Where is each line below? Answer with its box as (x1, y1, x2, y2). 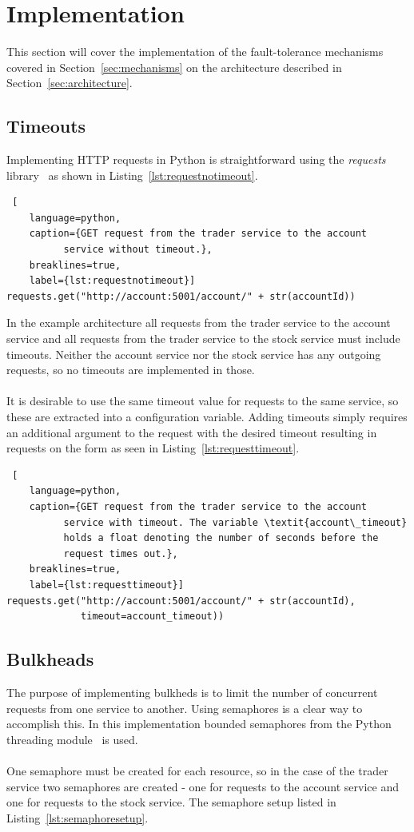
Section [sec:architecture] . (6, 74, 133, 91)
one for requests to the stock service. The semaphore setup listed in (6, 794, 336, 810)
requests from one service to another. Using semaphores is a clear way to (6, 699, 363, 716)
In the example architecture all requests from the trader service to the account (6, 314, 391, 331)
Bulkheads (6, 647, 94, 671)
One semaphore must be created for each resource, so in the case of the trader (6, 762, 388, 778)
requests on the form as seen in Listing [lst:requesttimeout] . (6, 440, 300, 456)
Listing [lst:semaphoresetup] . (6, 809, 149, 826)
